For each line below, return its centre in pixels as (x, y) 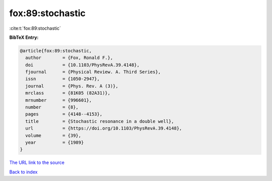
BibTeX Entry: (24, 37)
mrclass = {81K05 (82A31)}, (68, 93)
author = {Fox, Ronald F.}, (69, 58)
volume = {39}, (53, 135)
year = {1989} (55, 142)
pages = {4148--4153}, (64, 114)
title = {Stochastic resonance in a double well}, (100, 121)
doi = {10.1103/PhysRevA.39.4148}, (82, 65)
